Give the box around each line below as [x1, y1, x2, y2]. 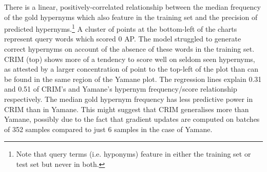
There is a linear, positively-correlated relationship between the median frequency [4, 2, 261, 12]
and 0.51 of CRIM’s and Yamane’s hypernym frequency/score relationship [4, 83, 237, 94]
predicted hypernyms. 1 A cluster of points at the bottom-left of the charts [4, 22, 237, 34]
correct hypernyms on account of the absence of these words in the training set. [4, 44, 255, 54]
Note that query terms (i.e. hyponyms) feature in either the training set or [16, 148, 251, 159]
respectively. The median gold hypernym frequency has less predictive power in [4, 94, 253, 104]
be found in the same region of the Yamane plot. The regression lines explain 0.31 [4, 73, 262, 84]
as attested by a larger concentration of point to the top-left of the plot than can [4, 63, 258, 74]
